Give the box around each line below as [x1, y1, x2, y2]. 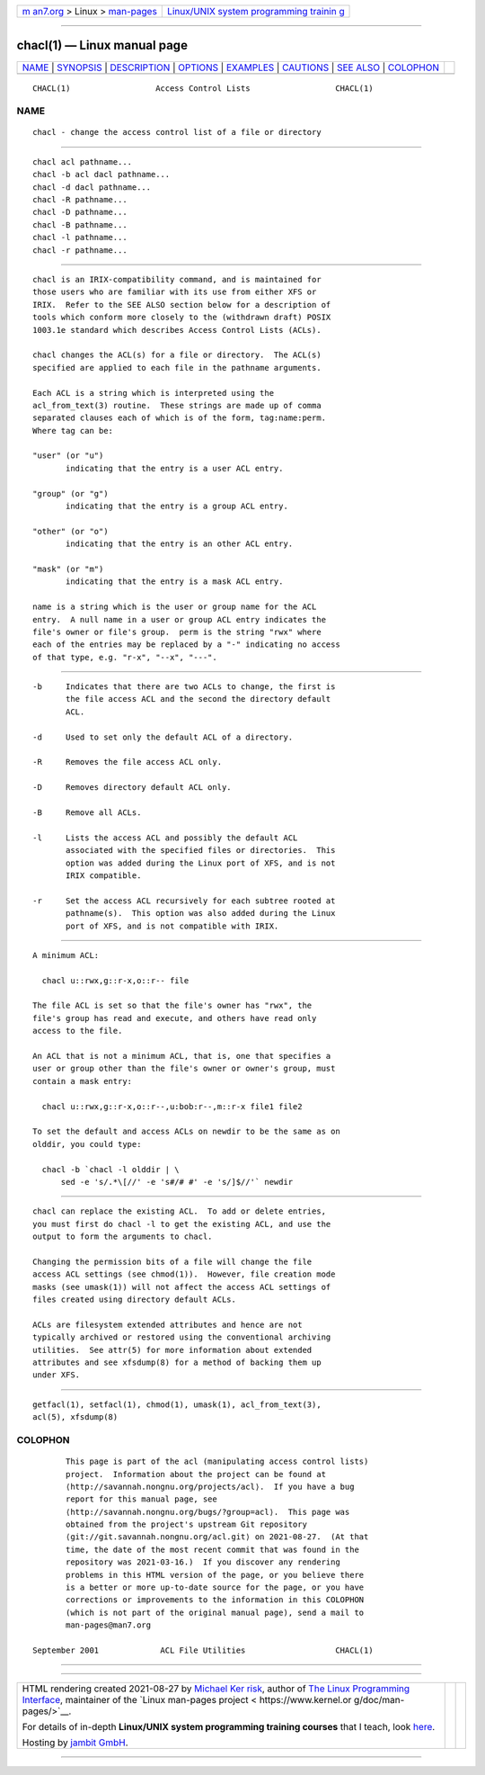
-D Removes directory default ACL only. [32, 783, 233, 793]
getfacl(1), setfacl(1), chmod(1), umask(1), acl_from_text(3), [32, 1399, 322, 1410]
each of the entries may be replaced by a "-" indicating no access [32, 640, 340, 650]
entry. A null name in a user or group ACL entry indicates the [32, 614, 327, 624]
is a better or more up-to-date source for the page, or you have [66, 1582, 365, 1592]
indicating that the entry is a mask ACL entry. [66, 577, 284, 587]
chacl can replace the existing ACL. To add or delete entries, [32, 1206, 327, 1216]
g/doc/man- [353, 1694, 405, 1707]
